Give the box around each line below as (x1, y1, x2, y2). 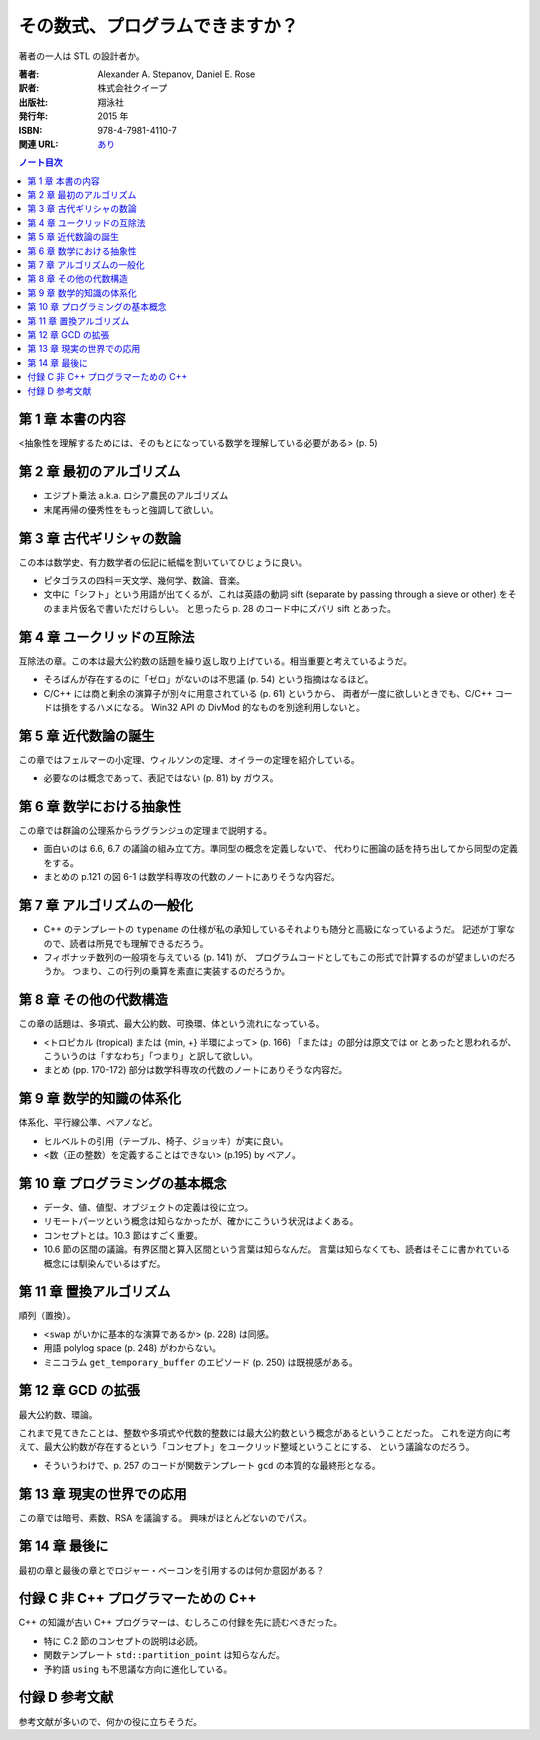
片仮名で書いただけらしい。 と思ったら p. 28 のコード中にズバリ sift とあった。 (69, 602, 397, 614)
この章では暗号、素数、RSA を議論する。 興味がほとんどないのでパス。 (18, 1511, 312, 1524)
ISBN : (18, 124, 43, 136)
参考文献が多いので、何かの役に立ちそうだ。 (18, 1715, 203, 1727)
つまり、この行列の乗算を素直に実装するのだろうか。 (71, 965, 290, 977)
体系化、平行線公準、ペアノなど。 (18, 1116, 159, 1129)
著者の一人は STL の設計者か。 (18, 50, 145, 62)
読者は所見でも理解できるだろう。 (69, 937, 209, 949)
